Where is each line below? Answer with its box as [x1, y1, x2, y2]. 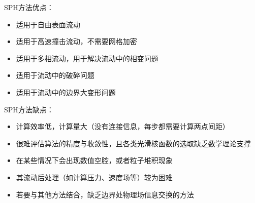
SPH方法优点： [4, 2, 54, 12]
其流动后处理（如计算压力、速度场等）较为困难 [16, 172, 173, 182]
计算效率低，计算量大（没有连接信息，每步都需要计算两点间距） [16, 121, 230, 132]
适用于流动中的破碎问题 [16, 70, 94, 80]
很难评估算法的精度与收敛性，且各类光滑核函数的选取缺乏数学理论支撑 [16, 138, 251, 148]
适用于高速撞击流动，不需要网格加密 [16, 36, 137, 47]
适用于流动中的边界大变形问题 [16, 87, 116, 97]
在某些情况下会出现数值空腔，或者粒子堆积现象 [16, 155, 173, 166]
